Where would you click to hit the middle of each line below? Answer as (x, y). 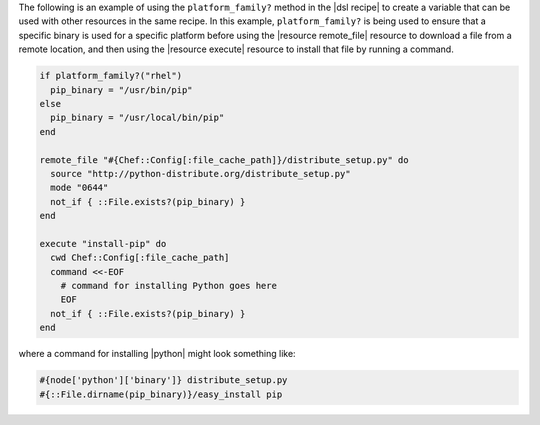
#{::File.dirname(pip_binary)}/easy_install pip (161, 394)
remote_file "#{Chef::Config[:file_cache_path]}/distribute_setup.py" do (224, 159)
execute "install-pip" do (103, 243)
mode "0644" (79, 188)
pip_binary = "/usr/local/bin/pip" (137, 118)
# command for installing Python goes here (168, 286)
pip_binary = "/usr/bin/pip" (122, 89)
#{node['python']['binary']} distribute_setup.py (163, 380)
